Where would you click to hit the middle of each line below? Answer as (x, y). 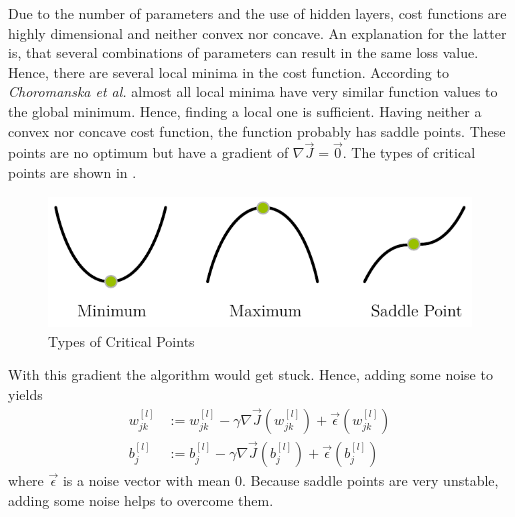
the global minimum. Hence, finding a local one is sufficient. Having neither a (245, 110)
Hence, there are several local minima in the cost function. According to (228, 71)
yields (25, 393)
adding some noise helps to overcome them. (141, 499)
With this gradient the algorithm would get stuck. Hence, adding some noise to (250, 374)
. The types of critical (409, 152)
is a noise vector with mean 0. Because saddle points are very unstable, (280, 480)
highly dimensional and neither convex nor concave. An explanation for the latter (257, 32)
